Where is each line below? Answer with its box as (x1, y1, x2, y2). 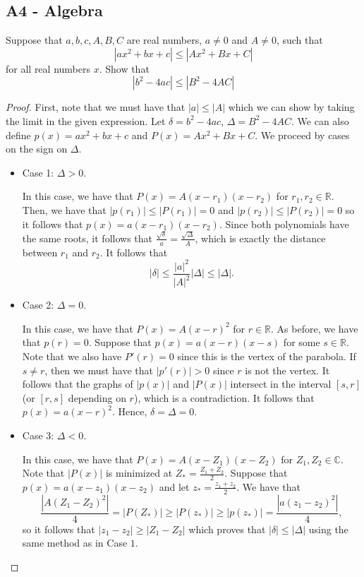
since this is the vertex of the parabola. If (177, 348, 356, 363)
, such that (276, 32, 323, 47)
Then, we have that (22, 202, 107, 217)
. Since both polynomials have (219, 216, 349, 231)
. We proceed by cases (255, 127, 350, 142)
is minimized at (105, 465, 173, 480)
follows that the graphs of (22, 376, 133, 391)
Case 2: (22, 297, 54, 312)
